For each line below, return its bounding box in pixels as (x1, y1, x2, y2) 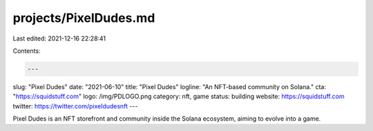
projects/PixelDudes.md (12, 10, 155, 25)
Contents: (12, 47, 41, 55)
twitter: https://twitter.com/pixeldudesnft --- (12, 102, 138, 110)
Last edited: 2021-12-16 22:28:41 (12, 34, 106, 43)
